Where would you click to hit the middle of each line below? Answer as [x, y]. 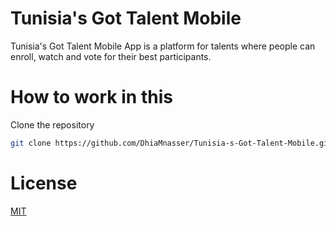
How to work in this [91, 97]
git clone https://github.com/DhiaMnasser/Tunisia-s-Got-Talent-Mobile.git [171, 143]
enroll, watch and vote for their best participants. [111, 56]
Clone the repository [52, 124]
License [44, 183]
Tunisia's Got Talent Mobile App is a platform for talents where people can [163, 46]
